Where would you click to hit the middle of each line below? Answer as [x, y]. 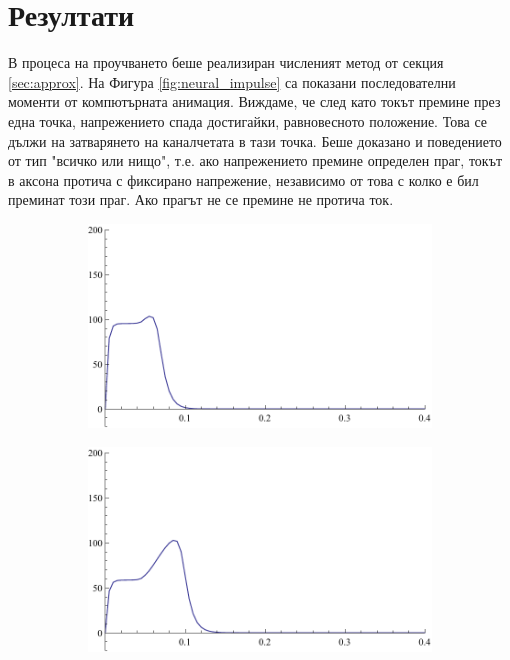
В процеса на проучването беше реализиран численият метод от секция [226, 62]
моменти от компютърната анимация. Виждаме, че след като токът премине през [254, 101]
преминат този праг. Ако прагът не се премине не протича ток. [201, 199]
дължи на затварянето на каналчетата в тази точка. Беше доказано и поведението [255, 140]
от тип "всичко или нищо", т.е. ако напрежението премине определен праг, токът [255, 160]
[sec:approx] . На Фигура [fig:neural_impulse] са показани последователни [232, 81]
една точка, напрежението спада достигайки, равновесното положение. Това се [248, 120]
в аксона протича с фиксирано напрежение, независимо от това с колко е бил [243, 179]
